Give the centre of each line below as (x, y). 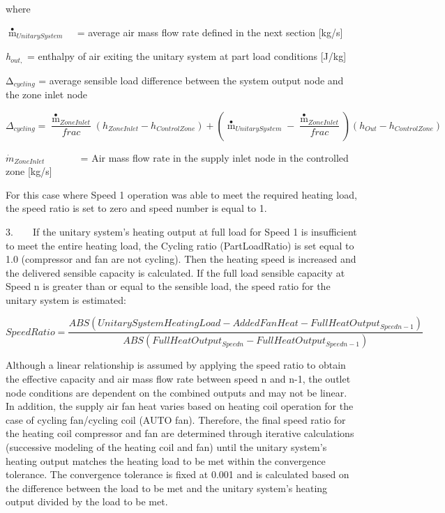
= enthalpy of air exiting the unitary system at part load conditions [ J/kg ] (187, 56)
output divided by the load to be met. (87, 501)
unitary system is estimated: (66, 299)
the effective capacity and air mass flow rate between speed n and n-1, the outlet (178, 378)
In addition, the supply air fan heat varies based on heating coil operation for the (180, 406)
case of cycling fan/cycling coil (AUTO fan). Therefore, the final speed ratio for (176, 419)
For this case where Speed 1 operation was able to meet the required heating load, (181, 194)
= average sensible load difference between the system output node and (191, 80)
